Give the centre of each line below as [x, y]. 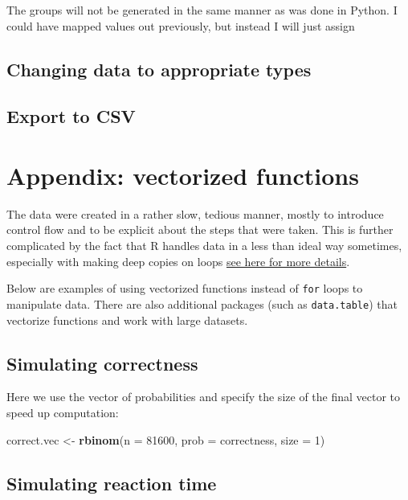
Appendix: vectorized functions [183, 175]
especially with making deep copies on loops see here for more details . [178, 261]
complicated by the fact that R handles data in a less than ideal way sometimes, [204, 246]
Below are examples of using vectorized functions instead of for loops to [185, 288]
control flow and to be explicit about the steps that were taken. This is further [200, 230]
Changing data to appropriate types [159, 69]
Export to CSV [71, 116]
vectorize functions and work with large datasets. [127, 320]
